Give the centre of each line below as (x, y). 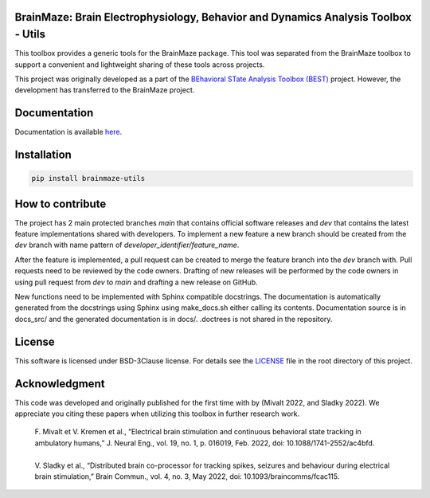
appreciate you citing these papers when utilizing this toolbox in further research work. (157, 414)
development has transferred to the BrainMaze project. (105, 90)
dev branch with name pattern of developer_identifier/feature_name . (127, 245)
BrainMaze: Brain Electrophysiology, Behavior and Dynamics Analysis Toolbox (213, 17)
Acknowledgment (60, 384)
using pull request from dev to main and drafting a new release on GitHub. (136, 282)
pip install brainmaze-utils (88, 178)
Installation (43, 155)
